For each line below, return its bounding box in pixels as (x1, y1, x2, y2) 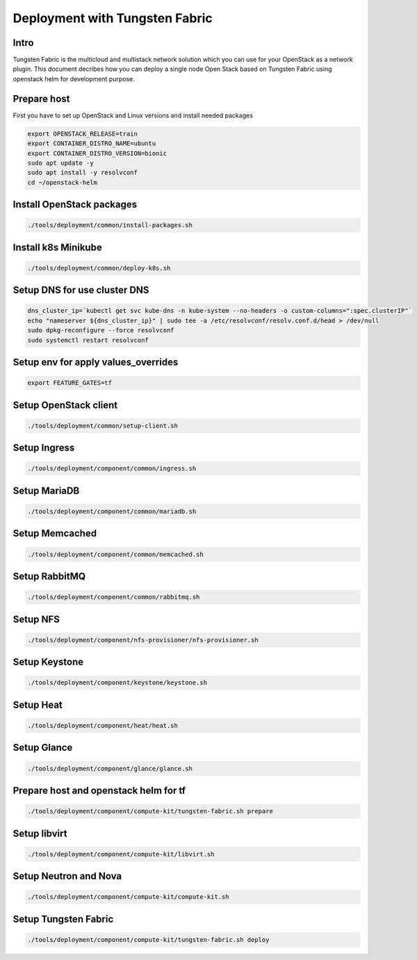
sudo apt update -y (27, 158, 94, 167)
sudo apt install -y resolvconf (27, 169, 138, 177)
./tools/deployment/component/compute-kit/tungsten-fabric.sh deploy (27, 936, 270, 943)
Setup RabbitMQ (13, 571, 86, 583)
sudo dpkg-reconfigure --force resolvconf (27, 327, 174, 334)
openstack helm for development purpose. (13, 74, 136, 83)
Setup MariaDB (13, 485, 80, 496)
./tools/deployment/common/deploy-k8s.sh (27, 264, 171, 272)
